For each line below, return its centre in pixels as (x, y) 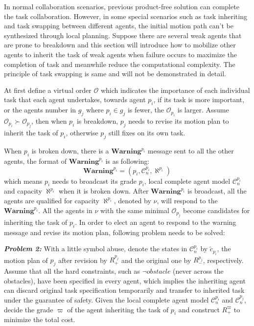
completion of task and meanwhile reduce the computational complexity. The (120, 64)
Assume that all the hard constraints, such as (72, 271)
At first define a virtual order (48, 90)
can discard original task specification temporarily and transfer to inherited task (124, 290)
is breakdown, (97, 120)
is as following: (127, 161)
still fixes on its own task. (147, 133)
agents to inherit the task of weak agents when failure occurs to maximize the (120, 54)
